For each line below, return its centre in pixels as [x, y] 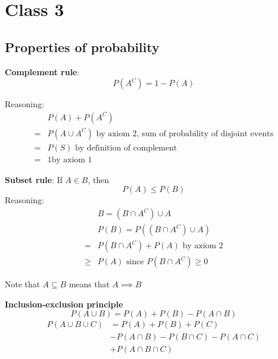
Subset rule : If [34, 179]
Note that [22, 284]
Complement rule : [42, 71]
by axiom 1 [72, 160]
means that [89, 284]
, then [98, 179]
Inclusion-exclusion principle [64, 304]
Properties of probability [82, 47]
